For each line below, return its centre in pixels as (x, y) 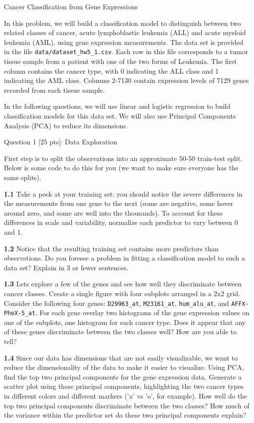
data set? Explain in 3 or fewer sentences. (66, 267)
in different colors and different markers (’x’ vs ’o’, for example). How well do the (126, 395)
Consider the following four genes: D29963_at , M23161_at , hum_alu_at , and (116, 303)
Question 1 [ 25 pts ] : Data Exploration (61, 142)
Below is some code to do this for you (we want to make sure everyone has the (121, 168)
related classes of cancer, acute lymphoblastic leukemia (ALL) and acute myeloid (125, 32)
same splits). (23, 177)
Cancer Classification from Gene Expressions (71, 6)
